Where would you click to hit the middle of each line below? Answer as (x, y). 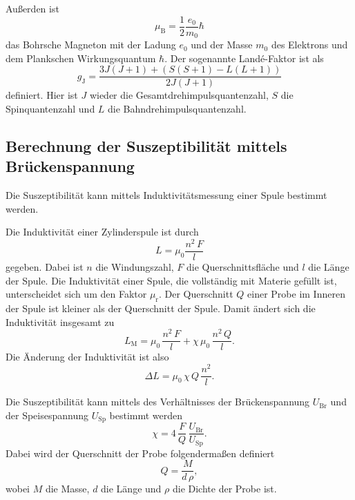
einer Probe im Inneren (296, 294)
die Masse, (67, 489)
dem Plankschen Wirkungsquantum (81, 58)
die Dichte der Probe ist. (224, 489)
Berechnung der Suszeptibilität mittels (146, 145)
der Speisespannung (47, 415)
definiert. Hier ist (42, 95)
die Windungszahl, (135, 267)
